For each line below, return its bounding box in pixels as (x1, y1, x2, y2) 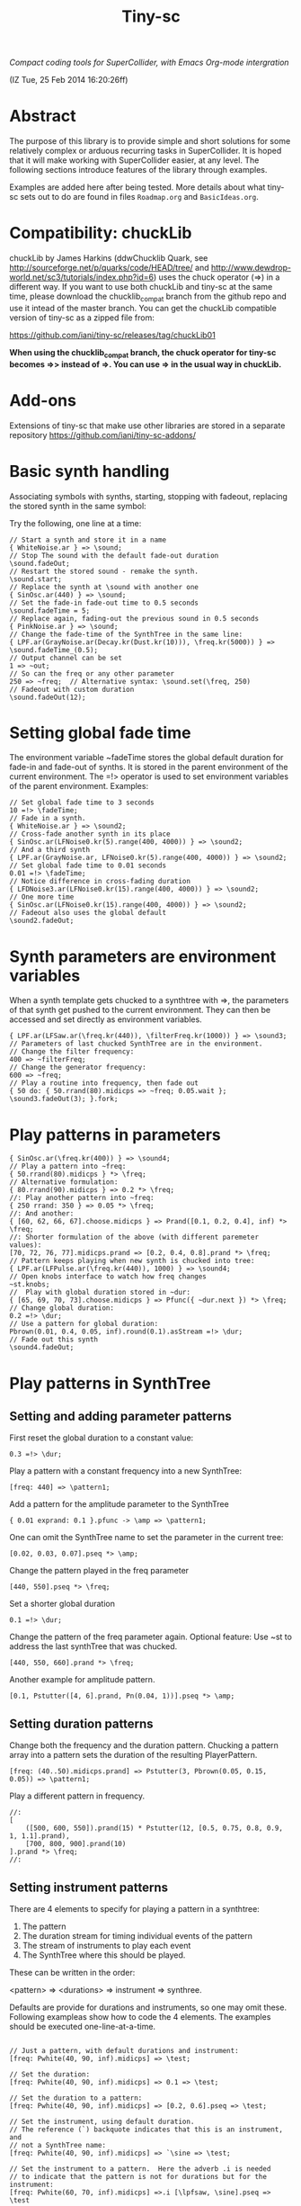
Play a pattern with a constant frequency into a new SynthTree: (9, 1466, 243, 1476)
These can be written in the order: (9, 1967, 136, 1977)
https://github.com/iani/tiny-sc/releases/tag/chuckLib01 (9, 329, 216, 340)
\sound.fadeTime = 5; (9, 605, 91, 615)
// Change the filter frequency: (9, 1047, 135, 1056)
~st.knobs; (9, 1280, 50, 1289)
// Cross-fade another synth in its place (9, 829, 171, 838)
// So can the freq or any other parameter (9, 668, 175, 678)
